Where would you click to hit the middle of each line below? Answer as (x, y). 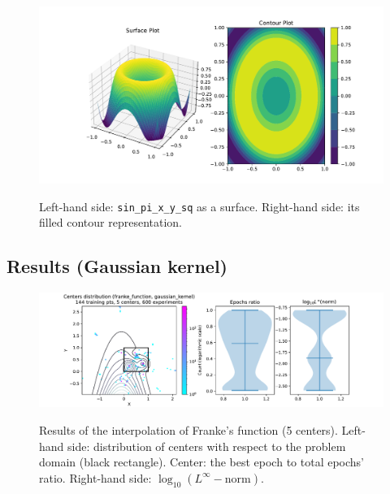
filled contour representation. (110, 222)
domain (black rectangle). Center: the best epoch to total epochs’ (201, 462)
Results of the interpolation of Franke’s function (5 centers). (188, 430)
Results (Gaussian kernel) (117, 266)
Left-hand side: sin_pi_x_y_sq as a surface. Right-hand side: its (199, 206)
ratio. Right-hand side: (95, 477)
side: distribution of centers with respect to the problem (207, 446)
